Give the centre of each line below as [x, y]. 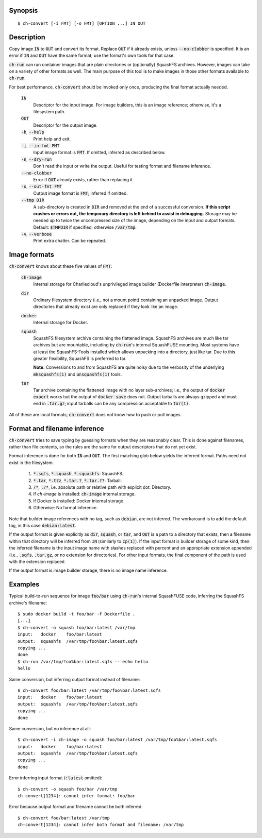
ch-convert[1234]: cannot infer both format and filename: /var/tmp [101, 825]
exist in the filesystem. [32, 462]
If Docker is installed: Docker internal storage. [79, 501]
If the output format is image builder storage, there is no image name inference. [88, 570]
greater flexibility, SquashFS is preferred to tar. [80, 359]
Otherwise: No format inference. [65, 508]
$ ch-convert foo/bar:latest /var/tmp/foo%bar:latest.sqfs [89, 690]
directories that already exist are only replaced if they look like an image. [106, 307]
